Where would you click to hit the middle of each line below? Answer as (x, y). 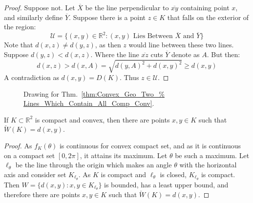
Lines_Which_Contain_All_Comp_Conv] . (89, 103)
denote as (185, 54)
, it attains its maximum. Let (124, 155)
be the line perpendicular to (127, 7)
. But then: (223, 54)
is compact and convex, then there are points (102, 119)
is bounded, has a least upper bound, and (166, 184)
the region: (20, 27)
